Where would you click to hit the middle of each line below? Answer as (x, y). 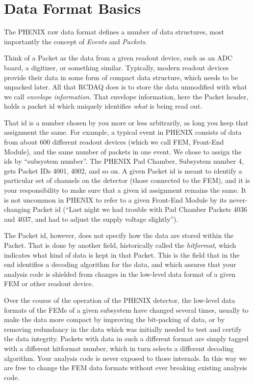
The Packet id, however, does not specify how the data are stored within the (119, 235)
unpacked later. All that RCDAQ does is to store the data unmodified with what (126, 87)
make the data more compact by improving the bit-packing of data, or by (114, 319)
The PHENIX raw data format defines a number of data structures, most (114, 32)
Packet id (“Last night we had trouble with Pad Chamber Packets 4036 (140, 209)
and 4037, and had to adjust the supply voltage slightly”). (91, 219)
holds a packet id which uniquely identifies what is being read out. (103, 106)
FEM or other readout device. (49, 283)
